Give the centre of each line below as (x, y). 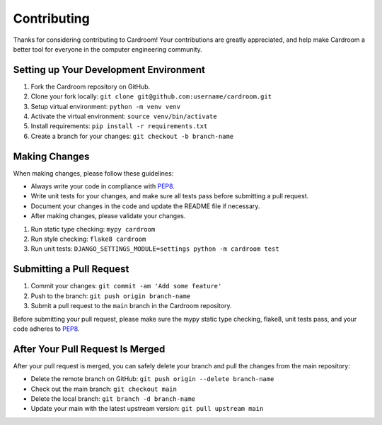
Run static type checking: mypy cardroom (93, 229)
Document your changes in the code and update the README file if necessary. (145, 206)
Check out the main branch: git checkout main (104, 389)
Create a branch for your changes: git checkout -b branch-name (132, 136)
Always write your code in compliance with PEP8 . (103, 186)
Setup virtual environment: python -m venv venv (105, 106)
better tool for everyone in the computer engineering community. (108, 49)
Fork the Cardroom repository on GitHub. (91, 86)
